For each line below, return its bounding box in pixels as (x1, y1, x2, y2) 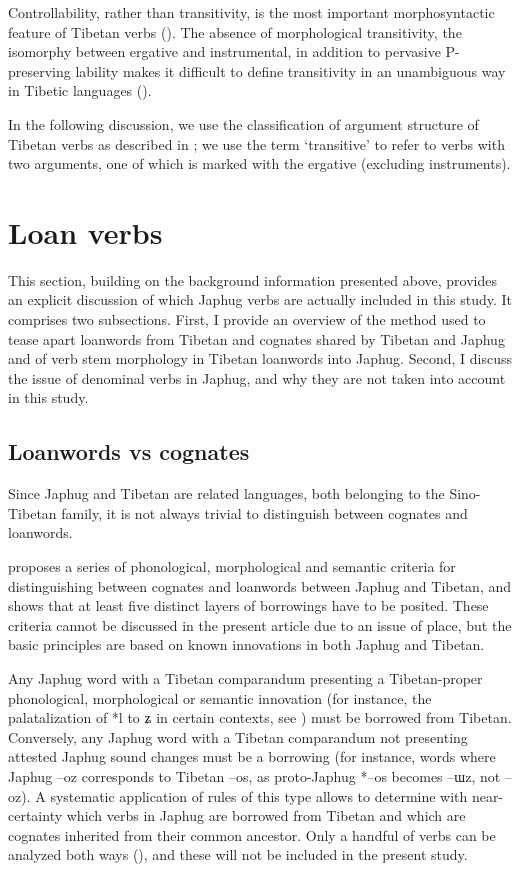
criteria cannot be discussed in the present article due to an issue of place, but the (8, 614, 512, 635)
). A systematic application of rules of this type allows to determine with (21, 785, 468, 806)
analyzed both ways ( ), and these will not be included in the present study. (8, 844, 468, 865)
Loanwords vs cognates (8, 436, 250, 467)
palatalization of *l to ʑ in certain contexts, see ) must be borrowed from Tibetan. (8, 707, 512, 728)
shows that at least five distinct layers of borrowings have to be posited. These (8, 595, 489, 616)
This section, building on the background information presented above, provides (8, 269, 497, 290)
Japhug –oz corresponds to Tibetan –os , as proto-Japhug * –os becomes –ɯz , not (8, 765, 501, 786)
